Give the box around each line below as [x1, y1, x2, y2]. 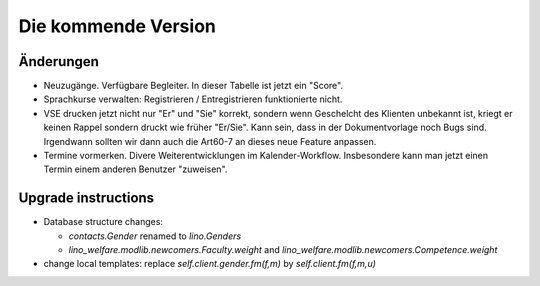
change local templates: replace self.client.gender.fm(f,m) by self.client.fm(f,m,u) [43, 258, 377, 270]
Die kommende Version [18, 15, 217, 37]
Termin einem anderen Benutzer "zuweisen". [43, 163, 228, 175]
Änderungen [18, 53, 100, 70]
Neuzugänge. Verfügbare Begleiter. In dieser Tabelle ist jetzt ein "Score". [43, 80, 344, 92]
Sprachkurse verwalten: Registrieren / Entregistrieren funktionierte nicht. [43, 93, 343, 105]
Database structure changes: [43, 216, 164, 228]
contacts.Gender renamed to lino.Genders [68, 230, 242, 242]
